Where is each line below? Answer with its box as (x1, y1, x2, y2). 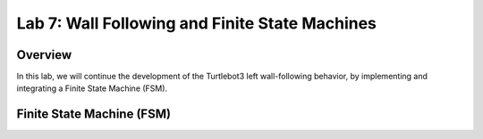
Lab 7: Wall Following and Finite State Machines (16, 13, 377, 33)
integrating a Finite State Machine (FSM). (16, 83, 168, 94)
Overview (16, 47, 72, 62)
